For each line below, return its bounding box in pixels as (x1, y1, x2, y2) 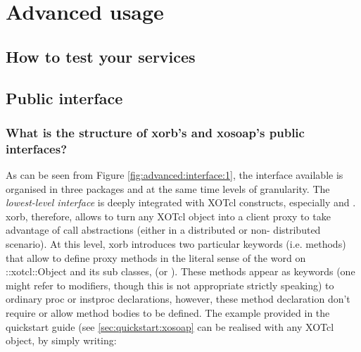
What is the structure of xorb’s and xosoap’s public (6, 123, 305, 141)
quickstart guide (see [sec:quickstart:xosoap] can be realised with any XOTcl (6, 319, 334, 334)
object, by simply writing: (6, 333, 117, 348)
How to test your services (6, 45, 196, 67)
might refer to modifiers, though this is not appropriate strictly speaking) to (6, 277, 334, 292)
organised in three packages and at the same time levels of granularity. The (6, 181, 330, 196)
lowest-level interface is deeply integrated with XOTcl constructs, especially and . (6, 195, 356, 210)
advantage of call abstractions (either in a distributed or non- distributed (6, 222, 321, 237)
